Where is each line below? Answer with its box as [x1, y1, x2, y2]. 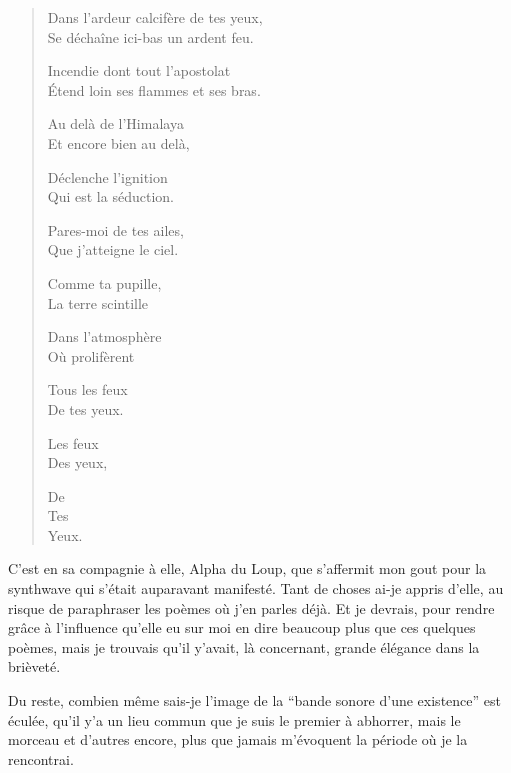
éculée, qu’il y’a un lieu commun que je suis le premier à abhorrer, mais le [8, 709, 461, 730]
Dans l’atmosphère [47, 326, 162, 347]
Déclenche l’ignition [47, 166, 168, 187]
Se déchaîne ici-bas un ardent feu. [47, 26, 254, 47]
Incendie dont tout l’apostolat [47, 60, 231, 81]
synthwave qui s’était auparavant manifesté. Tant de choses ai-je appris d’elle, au [8, 578, 504, 599]
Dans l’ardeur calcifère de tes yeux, [47, 7, 263, 27]
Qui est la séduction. [47, 186, 174, 207]
